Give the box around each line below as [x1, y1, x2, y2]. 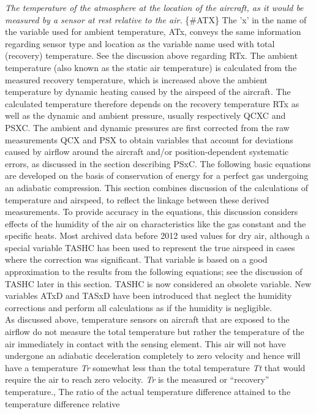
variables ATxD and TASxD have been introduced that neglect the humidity [5, 289, 292, 302]
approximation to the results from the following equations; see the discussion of [5, 265, 303, 278]
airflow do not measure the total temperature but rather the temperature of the [5, 325, 304, 338]
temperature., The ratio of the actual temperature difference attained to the [5, 385, 291, 397]
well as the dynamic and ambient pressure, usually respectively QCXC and [5, 109, 286, 122]
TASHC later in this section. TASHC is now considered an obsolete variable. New [5, 277, 312, 290]
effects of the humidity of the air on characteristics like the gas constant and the [5, 217, 306, 230]
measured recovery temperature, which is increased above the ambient [5, 73, 268, 86]
